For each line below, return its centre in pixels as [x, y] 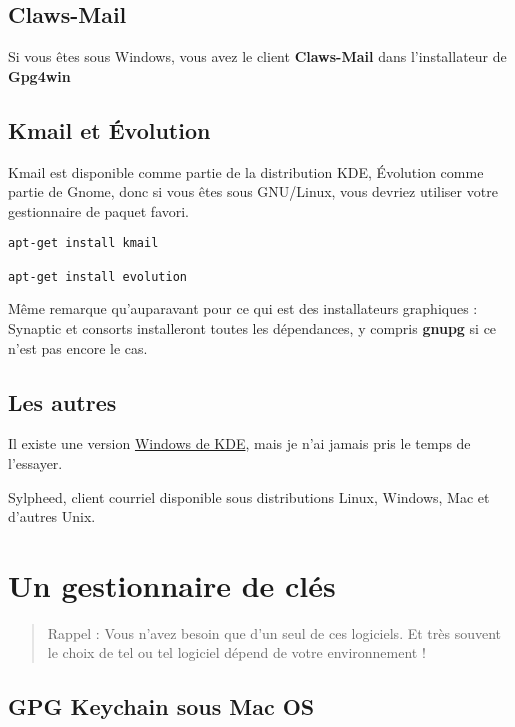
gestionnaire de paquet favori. [99, 210]
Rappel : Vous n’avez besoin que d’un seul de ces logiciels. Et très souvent [274, 632]
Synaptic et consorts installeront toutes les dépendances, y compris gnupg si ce [252, 327]
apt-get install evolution [97, 276]
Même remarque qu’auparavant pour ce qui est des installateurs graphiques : [243, 308]
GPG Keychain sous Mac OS [161, 706]
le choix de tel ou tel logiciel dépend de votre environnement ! [236, 652]
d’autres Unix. [52, 516]
